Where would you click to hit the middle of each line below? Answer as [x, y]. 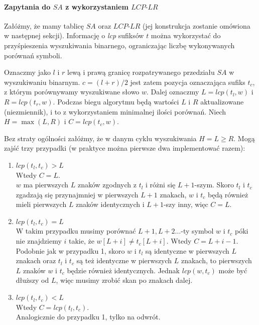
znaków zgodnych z [107, 185]
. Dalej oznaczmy [173, 92]
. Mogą [244, 138]
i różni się [161, 185]
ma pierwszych [46, 185]
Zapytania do [27, 6]
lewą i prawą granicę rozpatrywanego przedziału [141, 72]
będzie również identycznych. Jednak [123, 270]
